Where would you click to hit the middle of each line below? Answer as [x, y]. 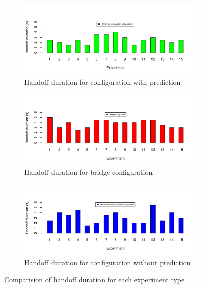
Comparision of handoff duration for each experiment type [94, 279]
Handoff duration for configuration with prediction [103, 82]
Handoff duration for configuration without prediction [108, 262]
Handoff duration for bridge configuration [89, 172]
